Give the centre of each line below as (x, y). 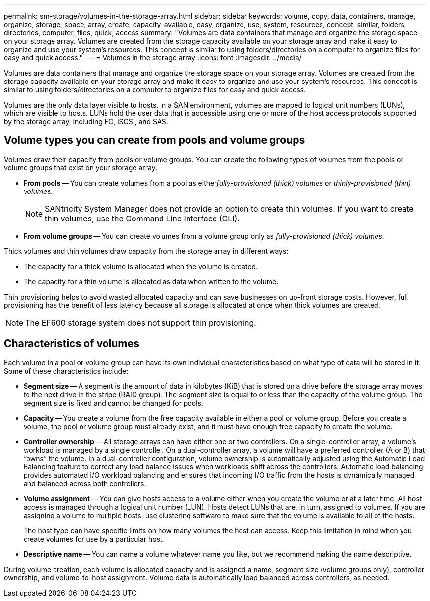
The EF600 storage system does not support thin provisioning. (141, 322)
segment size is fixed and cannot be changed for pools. (114, 403)
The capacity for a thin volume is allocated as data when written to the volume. (151, 281)
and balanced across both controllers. (85, 483)
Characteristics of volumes (72, 344)
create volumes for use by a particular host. (94, 539)
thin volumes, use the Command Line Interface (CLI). (142, 218)
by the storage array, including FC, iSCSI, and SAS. (86, 122)
